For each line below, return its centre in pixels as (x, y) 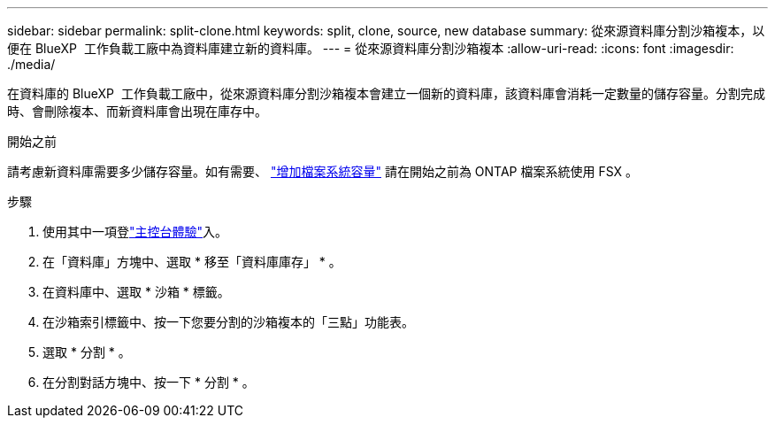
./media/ (31, 64)
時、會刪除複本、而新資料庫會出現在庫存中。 (137, 111)
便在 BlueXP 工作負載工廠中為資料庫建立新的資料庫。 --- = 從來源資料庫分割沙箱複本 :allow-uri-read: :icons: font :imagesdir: (371, 48)
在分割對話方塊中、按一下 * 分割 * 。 (149, 382)
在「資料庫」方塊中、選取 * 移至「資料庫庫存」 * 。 (192, 262)
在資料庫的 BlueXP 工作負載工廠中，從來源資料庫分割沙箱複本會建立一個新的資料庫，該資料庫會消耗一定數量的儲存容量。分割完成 (386, 93)
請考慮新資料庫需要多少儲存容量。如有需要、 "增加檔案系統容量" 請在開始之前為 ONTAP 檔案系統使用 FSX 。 (323, 171)
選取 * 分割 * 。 (87, 352)
